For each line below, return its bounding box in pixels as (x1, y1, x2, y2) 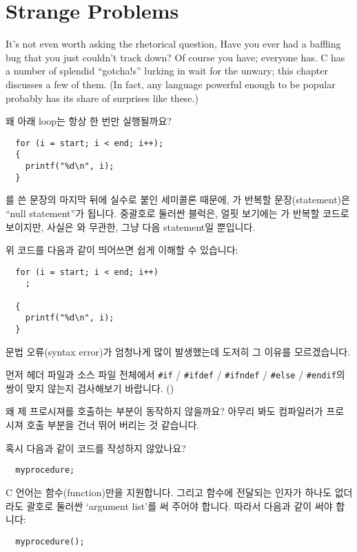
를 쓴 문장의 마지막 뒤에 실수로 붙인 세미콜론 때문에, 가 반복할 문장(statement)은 (6, 192, 350, 207)
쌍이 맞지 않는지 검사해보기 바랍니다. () (6, 380, 174, 395)
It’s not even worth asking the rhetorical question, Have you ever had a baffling (6, 37, 341, 51)
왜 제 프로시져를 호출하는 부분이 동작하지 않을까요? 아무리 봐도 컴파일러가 (6, 404, 323, 418)
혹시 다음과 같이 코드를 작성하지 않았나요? (6, 440, 186, 455)
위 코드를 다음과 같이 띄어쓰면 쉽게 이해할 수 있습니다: (6, 243, 238, 257)
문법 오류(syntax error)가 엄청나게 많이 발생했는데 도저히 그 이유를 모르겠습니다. (6, 344, 351, 358)
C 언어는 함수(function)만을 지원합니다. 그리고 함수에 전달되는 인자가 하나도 (6, 484, 332, 499)
